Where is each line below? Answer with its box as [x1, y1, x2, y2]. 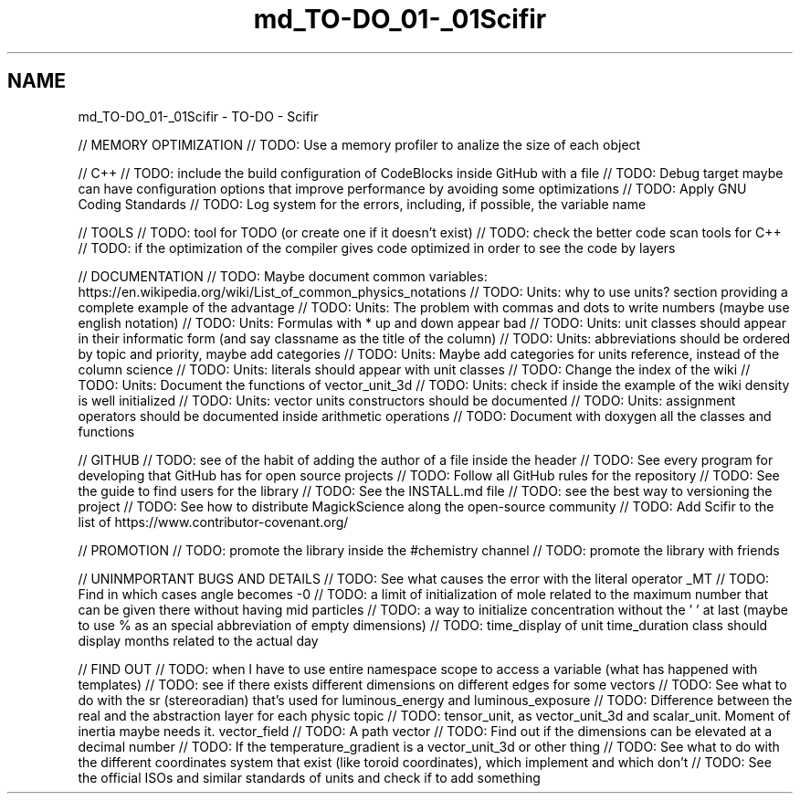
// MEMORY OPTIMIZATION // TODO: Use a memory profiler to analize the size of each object [78, 136, 641, 153]
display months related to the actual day [78, 632, 319, 648]
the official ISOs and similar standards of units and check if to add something [78, 769, 541, 785]
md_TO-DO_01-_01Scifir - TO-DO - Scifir [78, 108, 319, 124]
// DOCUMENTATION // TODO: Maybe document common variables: [78, 268, 488, 284]
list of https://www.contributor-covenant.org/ [78, 513, 349, 530]
